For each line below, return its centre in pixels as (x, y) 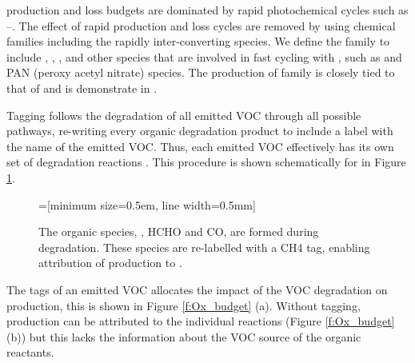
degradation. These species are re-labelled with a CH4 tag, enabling (204, 247)
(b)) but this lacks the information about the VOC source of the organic (184, 336)
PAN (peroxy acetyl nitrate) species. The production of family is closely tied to (201, 72)
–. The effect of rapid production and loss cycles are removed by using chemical (201, 25)
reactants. (30, 352)
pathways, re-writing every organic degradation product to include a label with (200, 131)
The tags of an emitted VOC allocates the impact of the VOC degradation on (197, 289)
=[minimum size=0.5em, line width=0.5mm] (147, 204)
